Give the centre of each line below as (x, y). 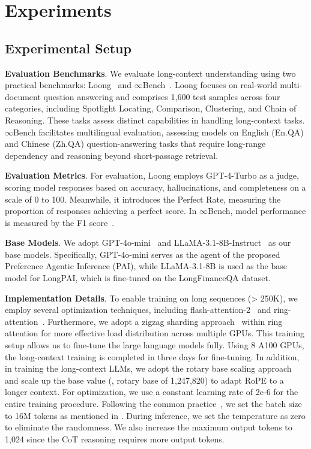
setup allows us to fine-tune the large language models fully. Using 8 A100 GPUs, (155, 345)
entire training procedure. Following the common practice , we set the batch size (153, 404)
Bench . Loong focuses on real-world (210, 85)
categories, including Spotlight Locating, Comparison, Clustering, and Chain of (151, 108)
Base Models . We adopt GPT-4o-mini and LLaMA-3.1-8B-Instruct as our (148, 242)
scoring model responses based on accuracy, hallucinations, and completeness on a (155, 187)
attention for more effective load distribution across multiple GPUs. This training (155, 333)
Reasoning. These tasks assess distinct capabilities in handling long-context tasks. (155, 120)
